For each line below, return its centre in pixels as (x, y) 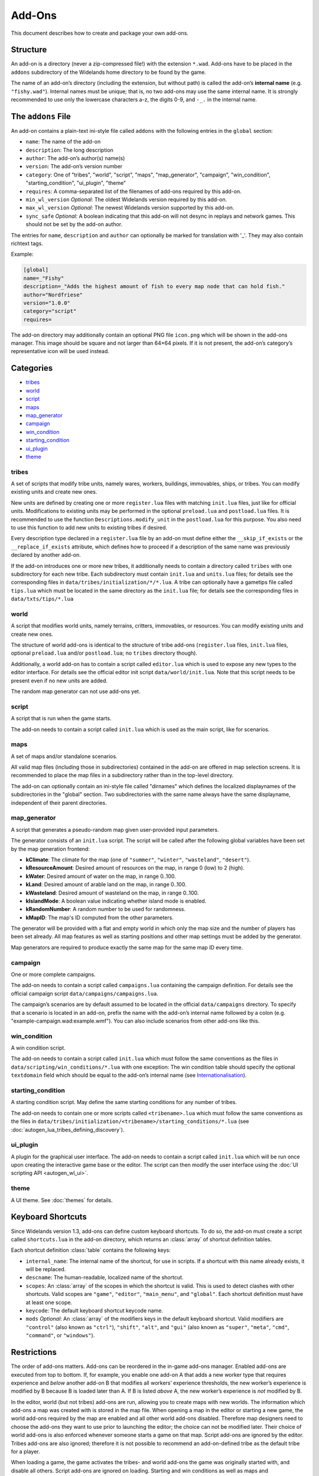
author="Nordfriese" (53, 295)
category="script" (50, 311)
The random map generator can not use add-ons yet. (76, 691)
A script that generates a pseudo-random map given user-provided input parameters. (115, 830)
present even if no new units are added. (59, 680)
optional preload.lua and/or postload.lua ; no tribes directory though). (104, 653)
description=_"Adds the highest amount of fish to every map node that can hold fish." (154, 287)
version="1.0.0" (47, 303)
